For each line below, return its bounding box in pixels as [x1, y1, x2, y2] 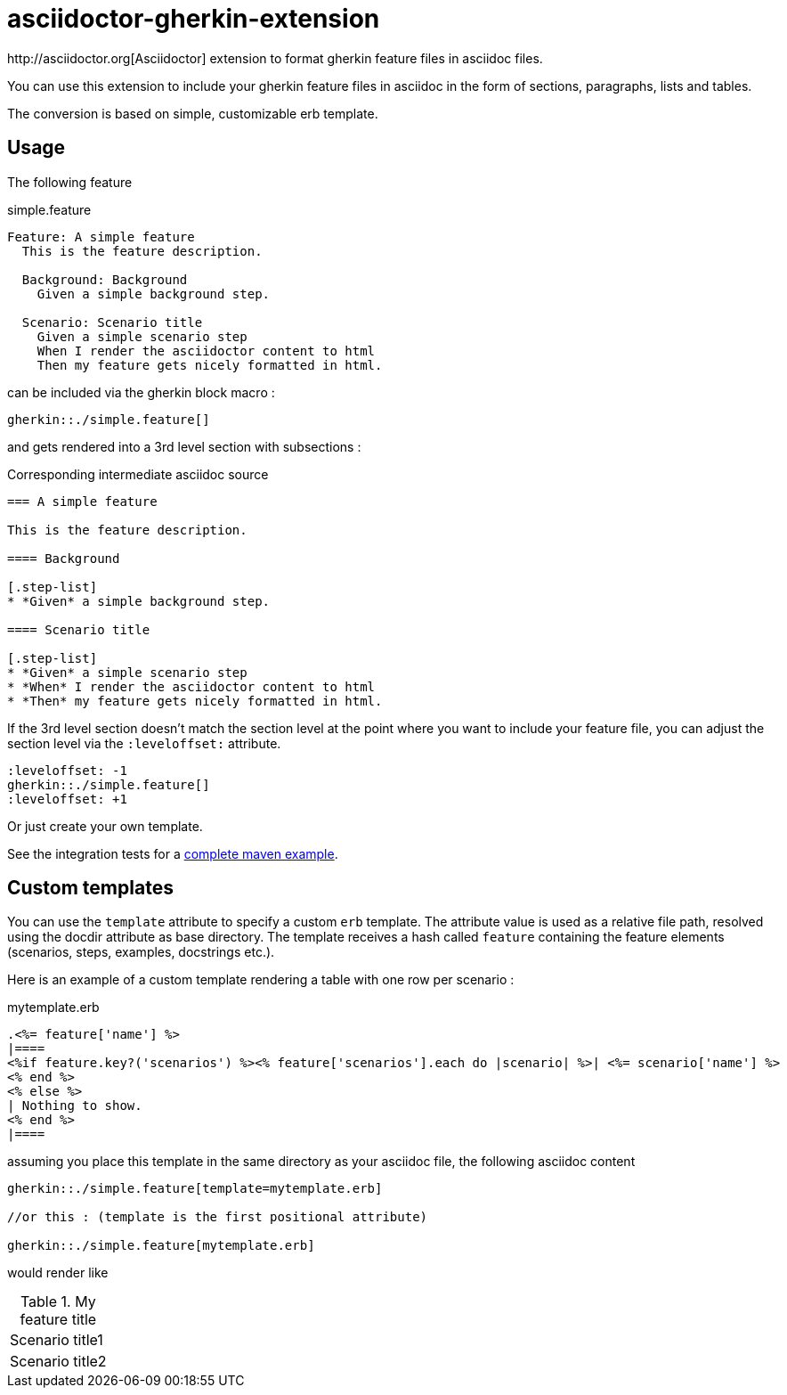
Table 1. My [20, 1293, 96, 1311]
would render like [7, 1265, 109, 1281]
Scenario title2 [10, 1352, 107, 1371]
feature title [20, 1310, 97, 1329]
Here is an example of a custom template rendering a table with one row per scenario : [7, 972, 515, 988]
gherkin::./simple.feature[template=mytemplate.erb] [7, 1181, 383, 1196]
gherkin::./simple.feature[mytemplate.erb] [7, 1238, 315, 1253]
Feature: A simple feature [7, 229, 195, 244]
